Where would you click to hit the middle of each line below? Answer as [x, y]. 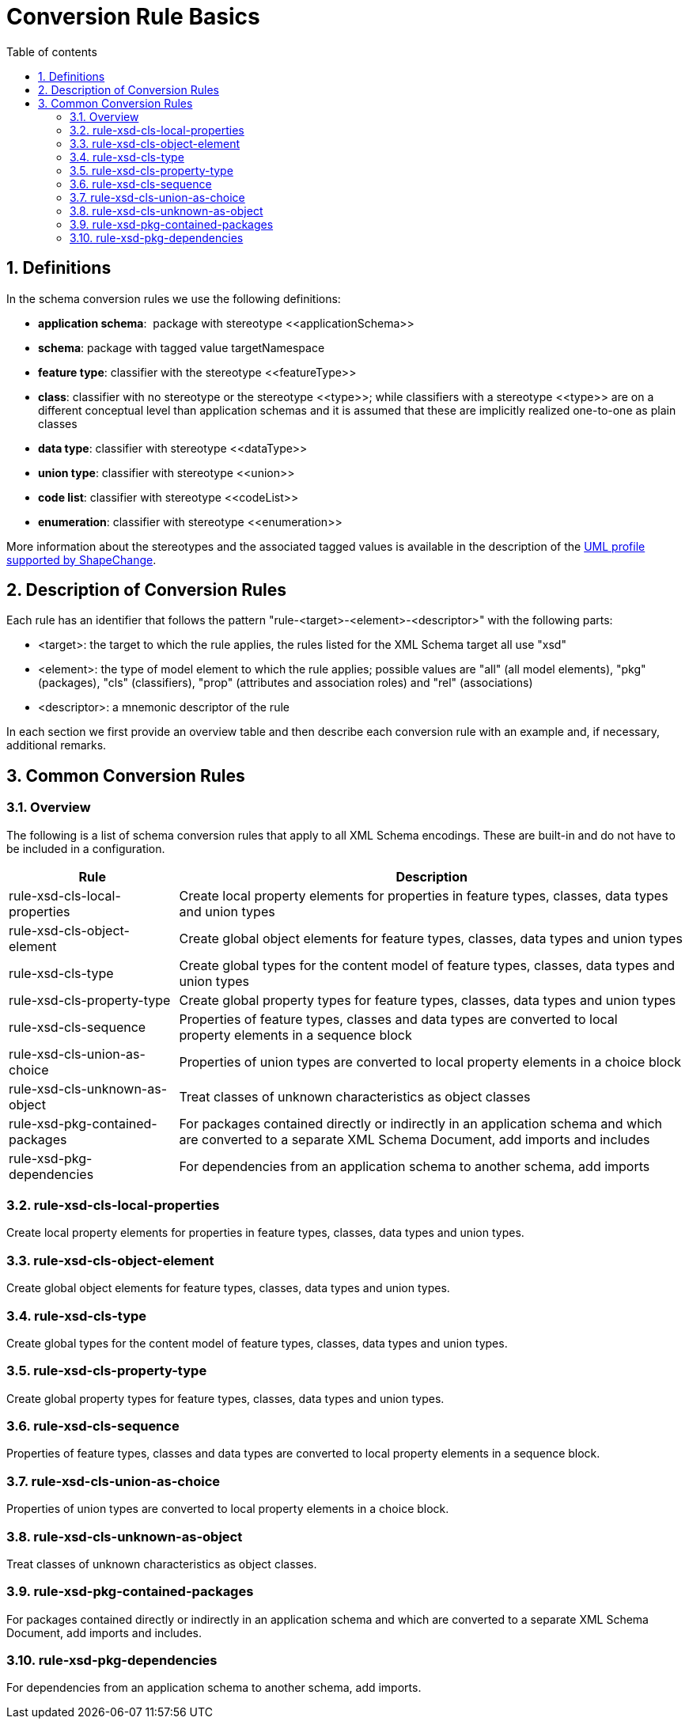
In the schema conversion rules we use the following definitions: [174, 298]
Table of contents [52, 51]
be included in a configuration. [86, 848]
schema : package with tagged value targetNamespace [182, 347]
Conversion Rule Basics [133, 17]
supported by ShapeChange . [81, 559]
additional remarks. [57, 745]
